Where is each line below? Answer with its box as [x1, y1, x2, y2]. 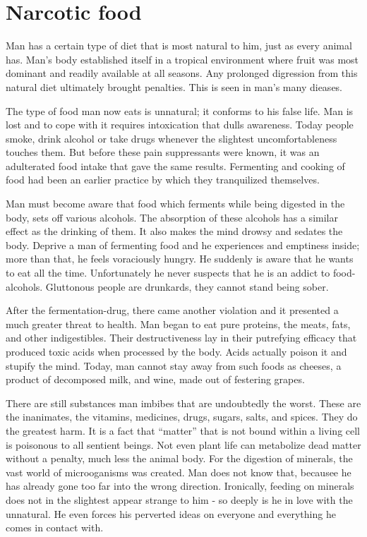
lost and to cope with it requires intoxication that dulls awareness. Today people [6, 117, 354, 132]
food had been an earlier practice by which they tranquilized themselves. [6, 172, 320, 187]
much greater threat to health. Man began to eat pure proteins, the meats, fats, [6, 316, 351, 331]
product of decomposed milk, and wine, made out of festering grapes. [6, 372, 305, 387]
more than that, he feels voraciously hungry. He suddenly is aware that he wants [6, 251, 354, 266]
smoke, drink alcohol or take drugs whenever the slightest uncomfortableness [6, 131, 337, 145]
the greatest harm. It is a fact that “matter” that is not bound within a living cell [6, 423, 361, 438]
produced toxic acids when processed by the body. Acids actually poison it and [6, 344, 347, 358]
